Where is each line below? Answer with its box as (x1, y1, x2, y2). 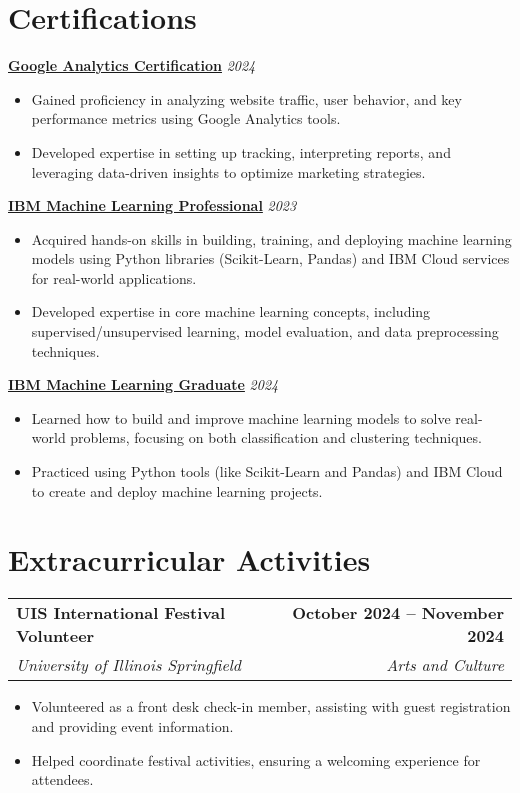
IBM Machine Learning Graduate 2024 (8, 374, 279, 395)
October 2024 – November (292, 601, 504, 625)
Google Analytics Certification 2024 (8, 55, 256, 76)
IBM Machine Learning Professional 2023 (8, 195, 297, 216)
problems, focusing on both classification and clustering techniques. (70, 427, 482, 448)
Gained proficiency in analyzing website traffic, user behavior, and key (31, 88, 462, 109)
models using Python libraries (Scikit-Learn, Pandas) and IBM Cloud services (31, 248, 510, 269)
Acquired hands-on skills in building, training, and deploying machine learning (31, 228, 512, 249)
